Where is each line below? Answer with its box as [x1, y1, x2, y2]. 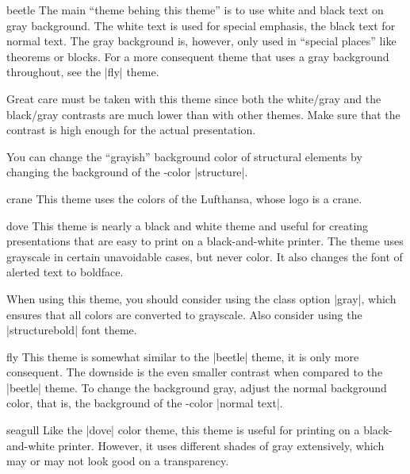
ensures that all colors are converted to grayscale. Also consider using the [6, 306, 362, 322]
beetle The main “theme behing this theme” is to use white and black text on [6, 2, 384, 17]
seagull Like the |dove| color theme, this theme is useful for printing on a [6, 422, 360, 438]
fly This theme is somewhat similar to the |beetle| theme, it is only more [6, 348, 359, 364]
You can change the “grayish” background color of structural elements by [6, 148, 362, 164]
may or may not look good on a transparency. [6, 453, 229, 469]
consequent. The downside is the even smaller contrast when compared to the [6, 364, 383, 380]
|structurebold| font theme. [6, 322, 137, 338]
